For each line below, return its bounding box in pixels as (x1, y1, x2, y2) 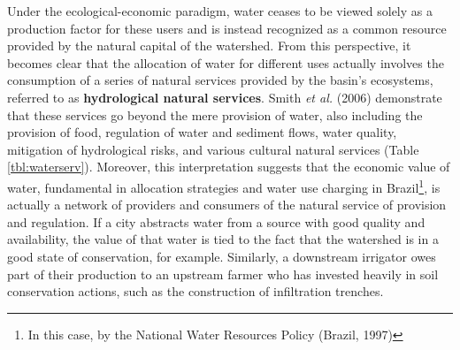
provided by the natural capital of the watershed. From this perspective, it (7, 36, 411, 55)
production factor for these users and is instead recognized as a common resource (7, 19, 447, 37)
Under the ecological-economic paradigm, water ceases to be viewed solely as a (7, 2, 433, 19)
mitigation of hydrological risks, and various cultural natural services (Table (7, 140, 419, 158)
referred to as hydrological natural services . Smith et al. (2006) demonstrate (7, 87, 442, 106)
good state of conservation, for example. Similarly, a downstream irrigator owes (7, 247, 436, 265)
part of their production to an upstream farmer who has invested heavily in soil (7, 264, 439, 283)
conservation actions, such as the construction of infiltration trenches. (7, 282, 384, 301)
